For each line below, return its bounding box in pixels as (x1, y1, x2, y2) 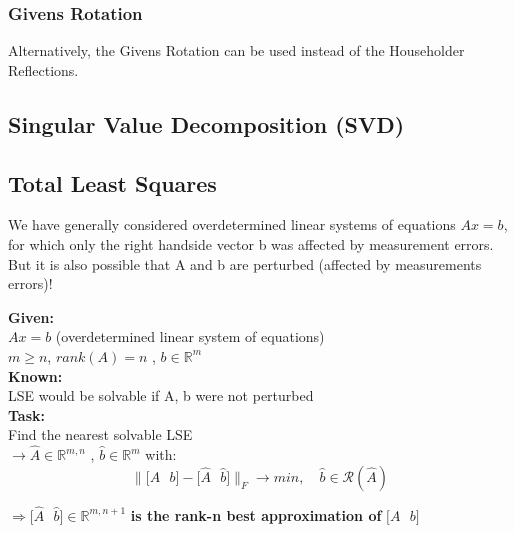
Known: (8, 365, 63, 386)
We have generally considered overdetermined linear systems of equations (8, 214, 456, 235)
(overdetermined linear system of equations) (55, 326, 325, 347)
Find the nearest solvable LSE (8, 424, 193, 445)
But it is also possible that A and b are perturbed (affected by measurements (8, 253, 482, 274)
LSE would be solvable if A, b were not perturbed (8, 385, 314, 406)
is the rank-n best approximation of (130, 504, 382, 525)
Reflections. (8, 59, 79, 80)
